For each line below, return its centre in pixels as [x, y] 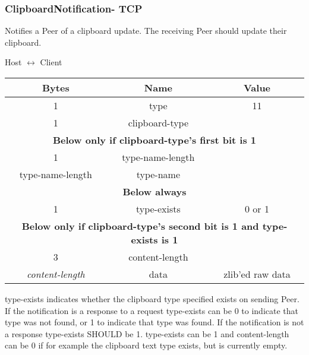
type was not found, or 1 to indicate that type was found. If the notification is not [154, 322]
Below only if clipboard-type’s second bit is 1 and [140, 226]
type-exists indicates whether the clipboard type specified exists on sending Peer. [152, 299]
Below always [154, 191]
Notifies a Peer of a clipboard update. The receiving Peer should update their [146, 31]
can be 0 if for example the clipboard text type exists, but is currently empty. [146, 345]
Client [51, 62]
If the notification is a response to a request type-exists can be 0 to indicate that [152, 310]
